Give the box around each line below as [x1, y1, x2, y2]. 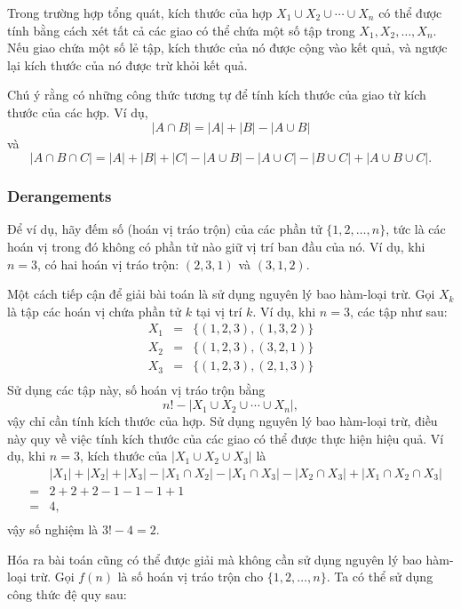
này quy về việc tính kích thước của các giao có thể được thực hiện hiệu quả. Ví [7, 429, 444, 447]
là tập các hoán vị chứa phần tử [7, 301, 182, 320]
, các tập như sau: [349, 301, 448, 320]
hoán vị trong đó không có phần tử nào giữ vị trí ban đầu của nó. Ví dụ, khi [7, 236, 425, 255]
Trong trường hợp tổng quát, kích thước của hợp [7, 4, 273, 21]
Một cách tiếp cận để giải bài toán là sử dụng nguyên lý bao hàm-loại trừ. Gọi [7, 284, 435, 303]
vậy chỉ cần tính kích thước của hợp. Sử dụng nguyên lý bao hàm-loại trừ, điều [7, 412, 438, 430]
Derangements [7, 185, 112, 207]
